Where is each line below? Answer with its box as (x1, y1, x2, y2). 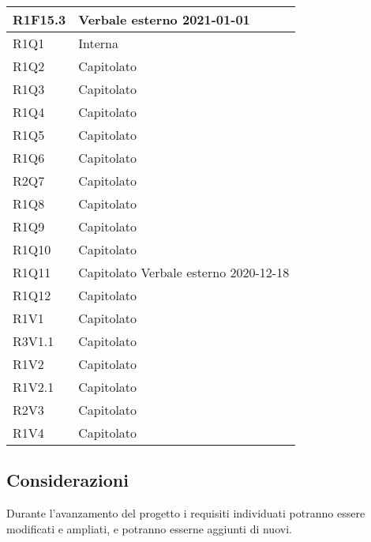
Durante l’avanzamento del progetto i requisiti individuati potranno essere (6, 505, 365, 521)
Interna (78, 34, 119, 52)
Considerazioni (6, 468, 129, 492)
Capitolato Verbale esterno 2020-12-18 (78, 263, 290, 281)
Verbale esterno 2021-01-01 (78, 10, 250, 28)
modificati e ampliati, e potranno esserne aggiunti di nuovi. (6, 520, 292, 536)
